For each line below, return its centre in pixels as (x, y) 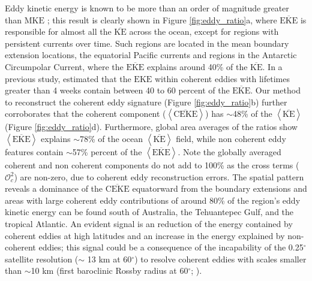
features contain (34, 151)
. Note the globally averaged (229, 151)
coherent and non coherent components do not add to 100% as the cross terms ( (152, 164)
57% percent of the (107, 151)
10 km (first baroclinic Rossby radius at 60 (109, 271)
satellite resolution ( (42, 259)
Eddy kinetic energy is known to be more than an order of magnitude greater (147, 8)
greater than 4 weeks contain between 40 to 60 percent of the (117, 90)
